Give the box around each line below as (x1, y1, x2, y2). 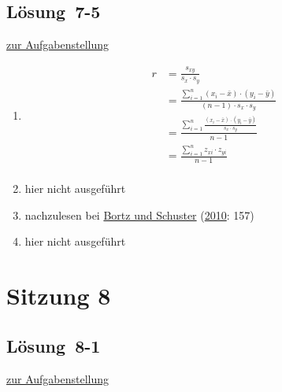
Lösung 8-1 (6, 333, 101, 357)
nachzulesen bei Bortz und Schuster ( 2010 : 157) (24, 206, 254, 223)
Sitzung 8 (6, 279, 111, 312)
